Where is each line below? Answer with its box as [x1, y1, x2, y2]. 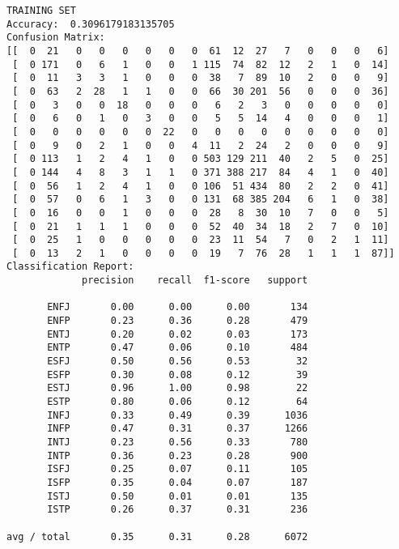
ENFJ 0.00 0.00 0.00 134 [47, 301, 308, 313]
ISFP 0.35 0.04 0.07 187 [47, 476, 308, 488]
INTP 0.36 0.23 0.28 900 [47, 449, 308, 462]
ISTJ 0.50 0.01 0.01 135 [47, 490, 308, 502]
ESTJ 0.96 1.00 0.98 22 [47, 382, 308, 394]
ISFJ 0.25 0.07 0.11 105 [47, 463, 308, 475]
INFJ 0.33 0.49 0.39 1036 [47, 409, 308, 421]
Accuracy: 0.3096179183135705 [6, 18, 175, 30]
